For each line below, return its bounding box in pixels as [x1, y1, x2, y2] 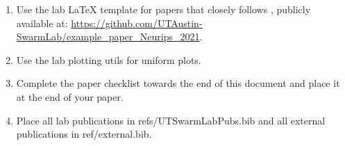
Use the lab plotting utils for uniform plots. [16, 52, 201, 67]
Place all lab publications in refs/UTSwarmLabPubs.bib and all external [16, 113, 326, 127]
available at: [16, 15, 68, 30]
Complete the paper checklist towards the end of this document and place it [16, 76, 340, 90]
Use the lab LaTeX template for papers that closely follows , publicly [16, 2, 311, 16]
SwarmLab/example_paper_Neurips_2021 [16, 29, 200, 44]
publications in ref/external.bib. [16, 127, 152, 141]
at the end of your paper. [16, 89, 124, 104]
